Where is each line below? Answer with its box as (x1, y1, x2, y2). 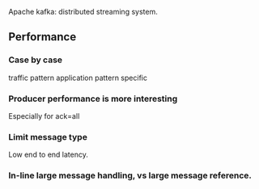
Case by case (8, 54, 63, 65)
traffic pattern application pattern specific (8, 73, 148, 82)
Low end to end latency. (8, 149, 89, 160)
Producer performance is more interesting (8, 93, 178, 104)
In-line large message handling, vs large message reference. (8, 170, 253, 181)
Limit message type (8, 131, 87, 142)
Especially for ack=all (8, 111, 80, 120)
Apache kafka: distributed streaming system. (8, 7, 158, 16)
